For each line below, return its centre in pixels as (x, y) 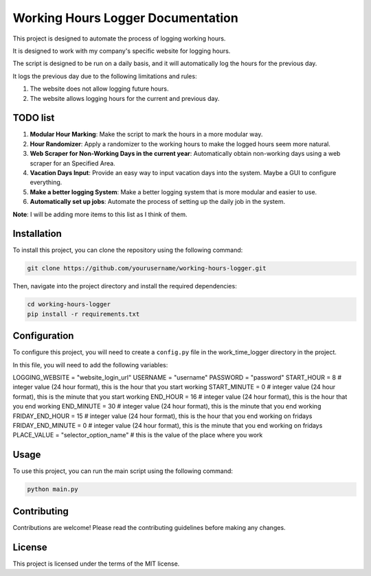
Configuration (43, 336)
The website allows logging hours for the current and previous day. (125, 98)
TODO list (34, 118)
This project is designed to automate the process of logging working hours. (119, 38)
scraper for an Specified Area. (73, 163)
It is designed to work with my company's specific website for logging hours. (122, 51)
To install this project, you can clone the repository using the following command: (128, 250)
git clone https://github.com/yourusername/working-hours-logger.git (147, 268)
